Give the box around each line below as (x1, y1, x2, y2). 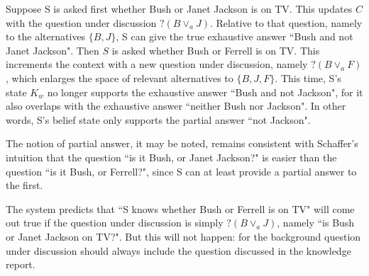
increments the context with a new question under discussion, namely (6, 57, 308, 71)
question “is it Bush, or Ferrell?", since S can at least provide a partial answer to (6, 163, 357, 178)
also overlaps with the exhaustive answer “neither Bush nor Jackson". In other (6, 98, 346, 113)
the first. (6, 178, 43, 192)
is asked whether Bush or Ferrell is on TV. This (111, 42, 320, 57)
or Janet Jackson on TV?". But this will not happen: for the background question (6, 229, 361, 243)
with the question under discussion (6, 15, 157, 30)
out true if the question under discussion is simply (6, 215, 224, 230)
